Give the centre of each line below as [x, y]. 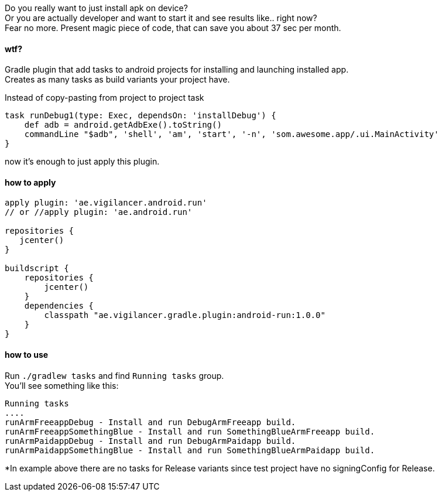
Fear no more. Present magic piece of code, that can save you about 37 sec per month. [173, 28]
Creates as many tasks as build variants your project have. [117, 80]
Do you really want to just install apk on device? [96, 8]
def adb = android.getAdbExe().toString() [123, 125]
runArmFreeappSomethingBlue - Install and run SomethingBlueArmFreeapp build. [190, 431]
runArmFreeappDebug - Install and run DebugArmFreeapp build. [150, 422]
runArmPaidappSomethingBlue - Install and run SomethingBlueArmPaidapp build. [190, 450]
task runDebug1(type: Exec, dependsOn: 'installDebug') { [141, 116]
